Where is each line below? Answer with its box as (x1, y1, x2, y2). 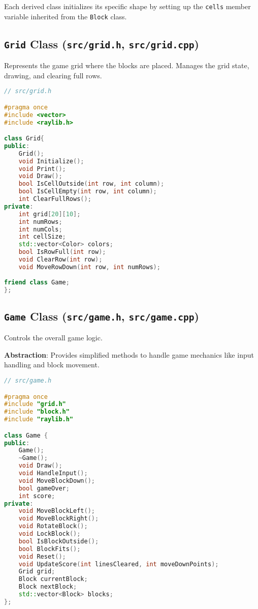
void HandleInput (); (18, 470, 88, 477)
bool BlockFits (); (18, 545, 81, 553)
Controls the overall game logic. (4, 332, 103, 343)
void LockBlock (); (18, 530, 81, 538)
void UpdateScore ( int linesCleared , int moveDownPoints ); (18, 560, 219, 568)
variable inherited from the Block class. (4, 11, 127, 21)
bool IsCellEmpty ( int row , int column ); (18, 188, 157, 195)
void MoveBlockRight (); (18, 515, 99, 523)
